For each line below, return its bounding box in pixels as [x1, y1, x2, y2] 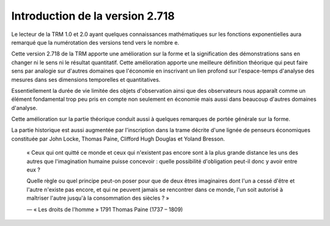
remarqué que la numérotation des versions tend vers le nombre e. [11, 38, 180, 46]
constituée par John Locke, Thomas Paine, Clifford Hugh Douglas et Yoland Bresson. [11, 135, 226, 142]
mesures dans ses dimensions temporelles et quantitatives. [11, 76, 161, 83]
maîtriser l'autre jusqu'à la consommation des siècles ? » [26, 194, 169, 202]
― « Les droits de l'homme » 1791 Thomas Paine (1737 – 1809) [26, 205, 183, 213]
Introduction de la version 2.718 [11, 9, 175, 23]
